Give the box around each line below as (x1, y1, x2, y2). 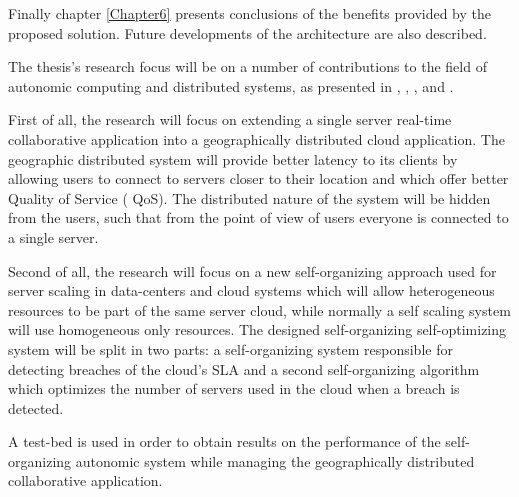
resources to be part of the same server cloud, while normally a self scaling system (8, 299, 511, 320)
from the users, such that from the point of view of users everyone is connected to (8, 207, 509, 228)
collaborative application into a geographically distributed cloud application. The (8, 128, 505, 149)
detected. (8, 397, 64, 418)
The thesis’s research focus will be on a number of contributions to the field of (8, 56, 487, 77)
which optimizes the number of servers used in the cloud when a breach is (8, 378, 460, 399)
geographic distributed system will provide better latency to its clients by (8, 148, 458, 169)
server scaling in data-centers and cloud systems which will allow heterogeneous (8, 280, 495, 301)
